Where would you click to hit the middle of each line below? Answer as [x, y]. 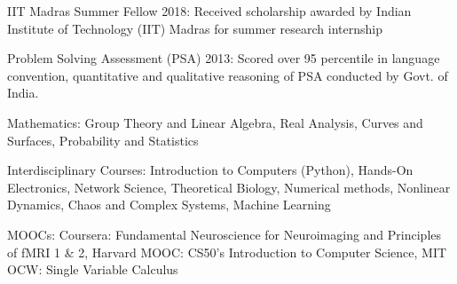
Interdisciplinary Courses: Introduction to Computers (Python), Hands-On [210, 170]
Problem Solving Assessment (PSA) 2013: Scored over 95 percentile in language [224, 58]
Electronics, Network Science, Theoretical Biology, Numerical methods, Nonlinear [229, 187]
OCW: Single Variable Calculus [93, 269]
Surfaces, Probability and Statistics [103, 140]
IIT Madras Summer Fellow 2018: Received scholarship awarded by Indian [209, 11]
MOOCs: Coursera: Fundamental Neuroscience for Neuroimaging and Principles [225, 234]
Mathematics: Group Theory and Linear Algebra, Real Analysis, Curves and [215, 122]
